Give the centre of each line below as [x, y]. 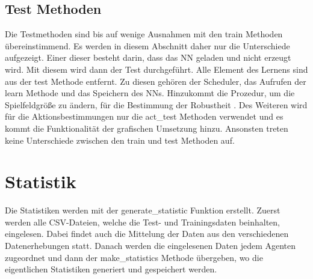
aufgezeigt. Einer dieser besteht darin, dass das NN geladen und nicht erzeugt [148, 57]
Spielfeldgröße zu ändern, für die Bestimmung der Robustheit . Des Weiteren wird [156, 104]
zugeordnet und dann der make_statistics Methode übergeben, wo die [134, 257]
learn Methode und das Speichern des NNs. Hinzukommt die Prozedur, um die [150, 93]
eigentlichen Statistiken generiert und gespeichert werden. [111, 269]
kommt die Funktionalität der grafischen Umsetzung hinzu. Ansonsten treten [147, 128]
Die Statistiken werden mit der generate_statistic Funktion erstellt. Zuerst [143, 210]
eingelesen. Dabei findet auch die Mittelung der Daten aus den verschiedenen [147, 234]
